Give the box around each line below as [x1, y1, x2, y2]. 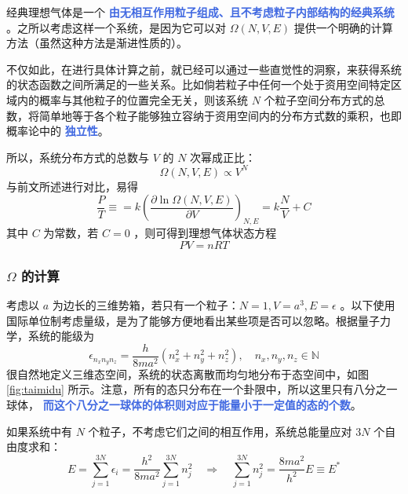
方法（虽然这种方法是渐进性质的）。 [6, 35, 188, 51]
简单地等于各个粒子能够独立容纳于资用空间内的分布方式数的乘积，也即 [38, 107, 402, 123]
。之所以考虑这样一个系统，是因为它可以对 [6, 19, 226, 35]
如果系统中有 [6, 423, 72, 439]
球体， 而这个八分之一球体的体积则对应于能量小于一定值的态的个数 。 [6, 397, 362, 413]
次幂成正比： [190, 148, 257, 165]
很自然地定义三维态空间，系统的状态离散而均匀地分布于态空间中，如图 [6, 365, 369, 382]
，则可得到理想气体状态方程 [133, 225, 277, 241]
